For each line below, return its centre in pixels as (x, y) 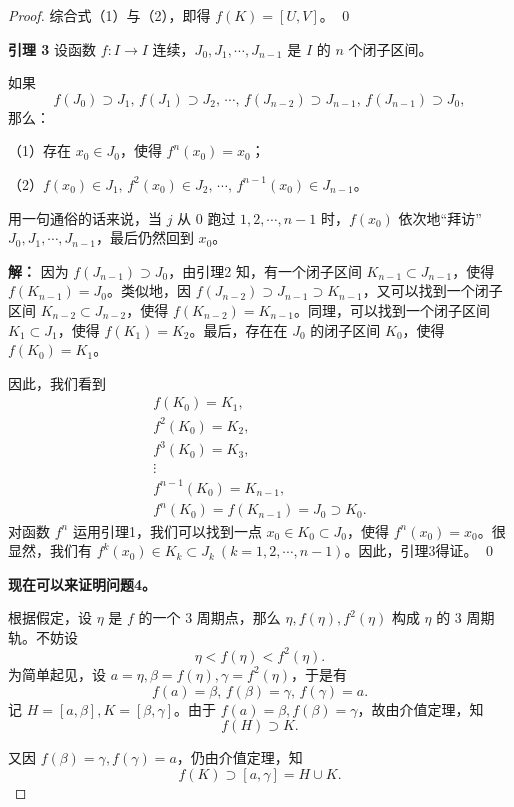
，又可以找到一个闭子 (432, 290)
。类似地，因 (149, 290)
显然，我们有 (50, 550)
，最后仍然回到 (144, 237)
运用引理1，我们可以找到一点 (167, 530)
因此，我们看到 (57, 382)
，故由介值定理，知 (420, 708)
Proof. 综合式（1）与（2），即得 (109, 15)
